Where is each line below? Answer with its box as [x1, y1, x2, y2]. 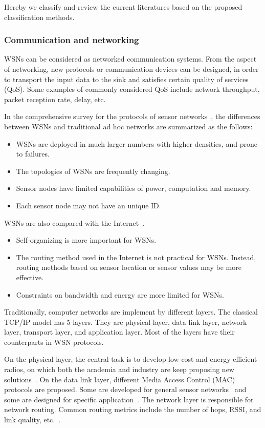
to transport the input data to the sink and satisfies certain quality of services [4, 73, 249, 84]
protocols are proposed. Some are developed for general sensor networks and [4, 384, 247, 395]
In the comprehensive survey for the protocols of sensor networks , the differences [4, 111, 260, 122]
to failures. [16, 148, 50, 159]
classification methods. [4, 11, 75, 22]
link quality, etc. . [4, 414, 61, 425]
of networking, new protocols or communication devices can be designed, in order [4, 64, 259, 74]
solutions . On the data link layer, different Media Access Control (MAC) [4, 374, 235, 384]
